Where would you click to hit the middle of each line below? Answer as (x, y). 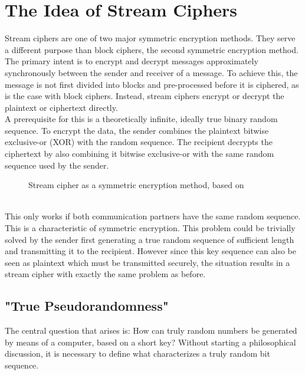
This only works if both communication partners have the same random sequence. (153, 216)
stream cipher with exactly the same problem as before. (105, 274)
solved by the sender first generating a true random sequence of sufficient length (150, 239)
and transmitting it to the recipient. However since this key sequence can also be (150, 251)
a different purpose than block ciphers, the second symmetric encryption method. (152, 49)
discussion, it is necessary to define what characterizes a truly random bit (137, 353)
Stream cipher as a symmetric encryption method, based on (136, 185)
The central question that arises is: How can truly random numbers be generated (151, 330)
